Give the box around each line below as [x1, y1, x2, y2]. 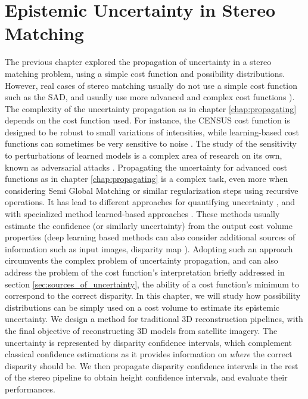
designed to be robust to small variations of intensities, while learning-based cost [5, 125, 299, 138]
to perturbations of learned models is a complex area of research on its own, [5, 149, 282, 162]
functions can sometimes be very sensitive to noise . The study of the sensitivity [5, 137, 297, 150]
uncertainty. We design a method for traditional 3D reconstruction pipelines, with [5, 313, 303, 325]
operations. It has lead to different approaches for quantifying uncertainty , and [5, 196, 295, 208]
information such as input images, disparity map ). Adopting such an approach [5, 242, 293, 255]
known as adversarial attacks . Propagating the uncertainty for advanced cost [5, 160, 287, 173]
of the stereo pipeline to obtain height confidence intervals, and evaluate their [5, 371, 288, 383]
